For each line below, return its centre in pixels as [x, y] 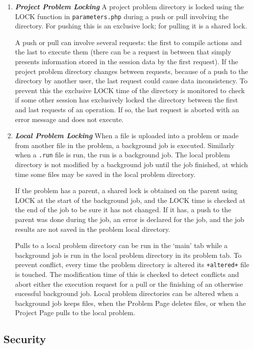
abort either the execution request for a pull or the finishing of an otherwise [129, 284]
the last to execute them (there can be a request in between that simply [123, 52]
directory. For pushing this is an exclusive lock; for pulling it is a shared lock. [131, 26]
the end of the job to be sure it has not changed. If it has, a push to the [123, 210]
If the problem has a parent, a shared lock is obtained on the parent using [126, 190]
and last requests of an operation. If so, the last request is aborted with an [127, 109]
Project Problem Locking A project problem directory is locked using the [129, 6]
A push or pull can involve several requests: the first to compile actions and [128, 42]
